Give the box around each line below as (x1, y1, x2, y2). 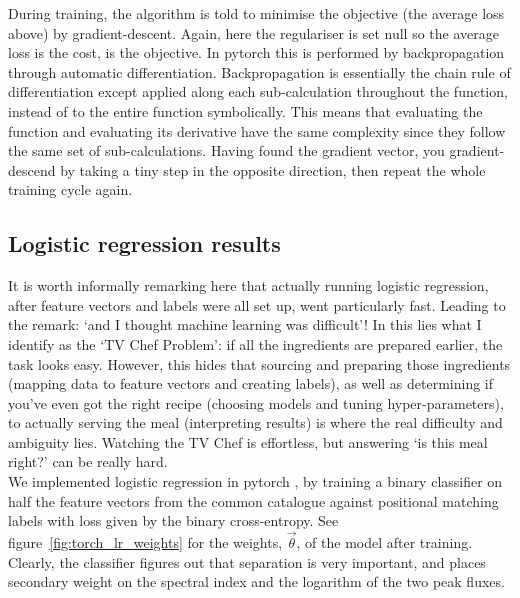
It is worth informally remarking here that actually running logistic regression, (8, 275, 489, 296)
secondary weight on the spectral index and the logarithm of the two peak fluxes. (8, 571, 505, 592)
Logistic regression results (8, 228, 281, 259)
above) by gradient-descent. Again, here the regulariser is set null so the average (8, 22, 499, 43)
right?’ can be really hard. (8, 451, 168, 472)
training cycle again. (8, 179, 133, 200)
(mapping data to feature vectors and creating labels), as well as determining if (8, 373, 494, 394)
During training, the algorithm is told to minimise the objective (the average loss (8, 3, 505, 23)
